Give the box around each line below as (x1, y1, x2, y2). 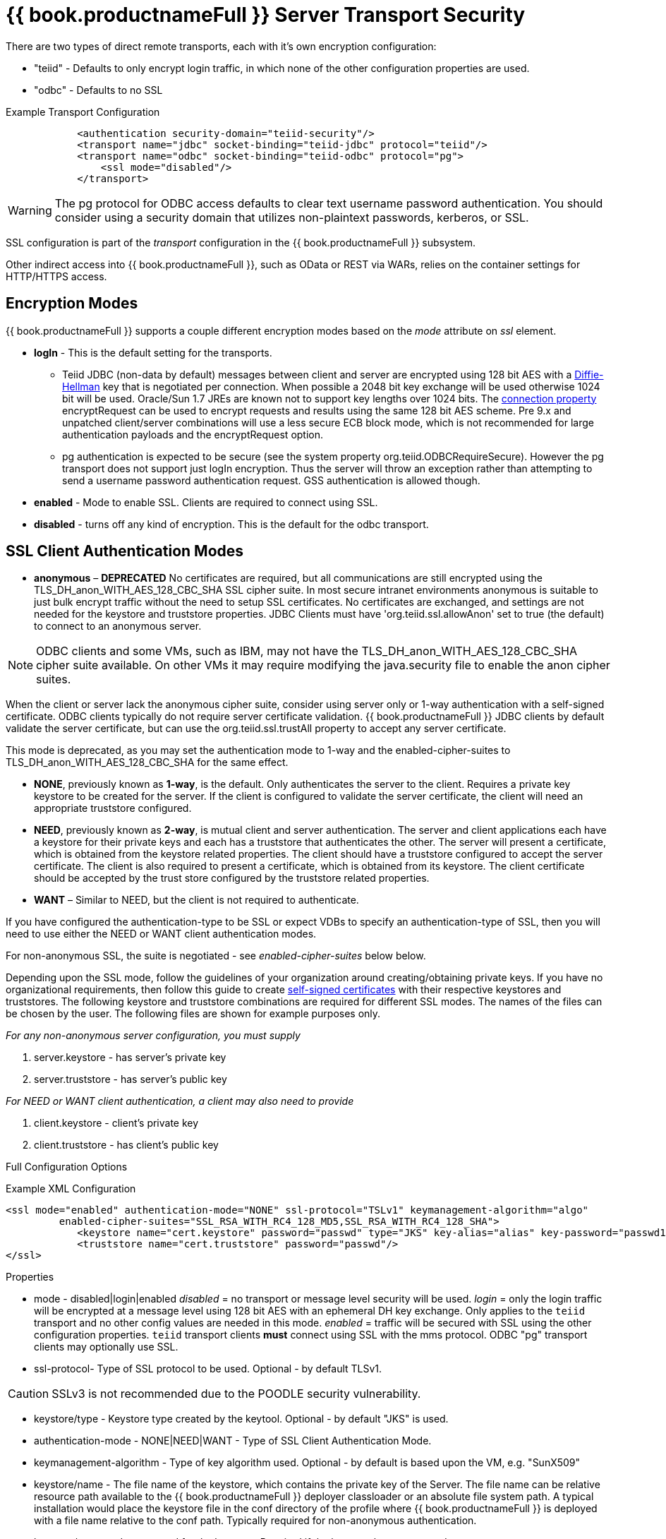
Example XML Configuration (6, 1182, 136, 1195)
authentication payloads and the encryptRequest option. (62, 428, 324, 441)
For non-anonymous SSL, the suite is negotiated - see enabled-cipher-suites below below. (6, 950, 426, 962)
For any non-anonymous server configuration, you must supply (6, 1029, 301, 1042)
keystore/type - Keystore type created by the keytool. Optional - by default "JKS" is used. (34, 1413, 449, 1425)
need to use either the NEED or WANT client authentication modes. (6, 928, 317, 940)
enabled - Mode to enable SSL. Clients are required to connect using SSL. (34, 496, 378, 508)
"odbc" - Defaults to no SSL (34, 83, 163, 96)
